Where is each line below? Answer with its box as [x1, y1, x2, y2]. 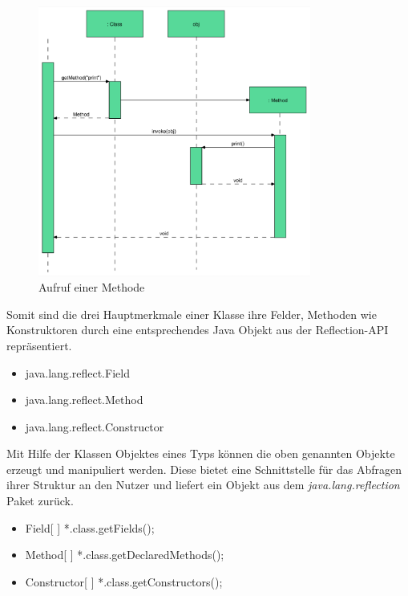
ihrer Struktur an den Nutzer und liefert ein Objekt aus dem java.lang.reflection [6, 476, 400, 493]
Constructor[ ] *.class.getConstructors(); [25, 573, 223, 590]
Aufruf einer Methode [38, 279, 145, 296]
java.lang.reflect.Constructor [25, 418, 164, 435]
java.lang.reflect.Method [25, 391, 143, 408]
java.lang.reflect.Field [25, 364, 130, 381]
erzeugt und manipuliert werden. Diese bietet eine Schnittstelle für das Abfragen [6, 460, 402, 477]
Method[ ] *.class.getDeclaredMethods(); [25, 546, 224, 563]
